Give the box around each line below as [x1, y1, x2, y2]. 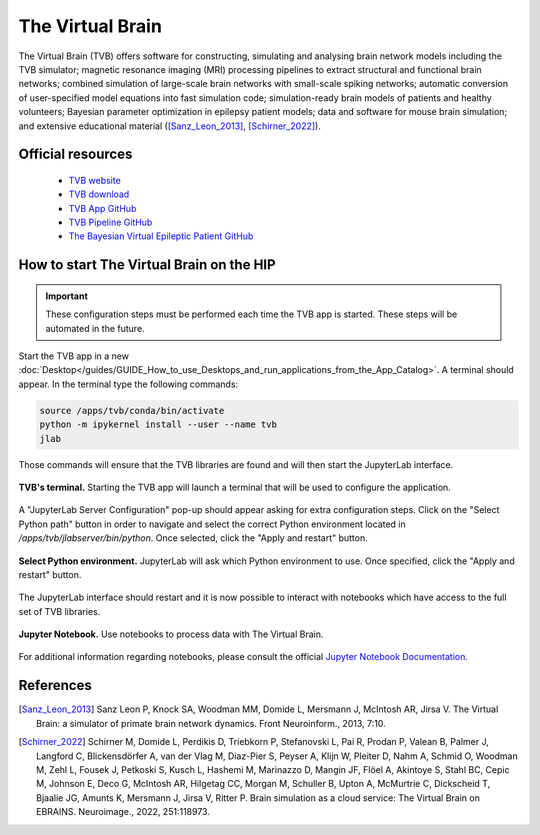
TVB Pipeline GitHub [68, 216, 153, 229]
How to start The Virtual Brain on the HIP [18, 256, 276, 274]
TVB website [68, 174, 122, 186]
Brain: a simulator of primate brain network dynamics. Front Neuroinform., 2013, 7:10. [36, 717, 386, 729]
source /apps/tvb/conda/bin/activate [39, 405, 225, 416]
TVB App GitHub [68, 202, 137, 214]
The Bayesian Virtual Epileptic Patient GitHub [68, 230, 254, 242]
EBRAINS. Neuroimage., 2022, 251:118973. [36, 806, 210, 818]
